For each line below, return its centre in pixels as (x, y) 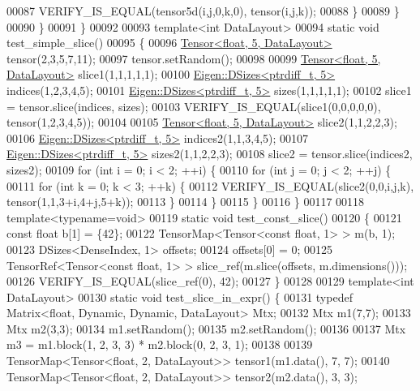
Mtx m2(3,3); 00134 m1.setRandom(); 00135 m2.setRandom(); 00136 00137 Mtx (206, 328)
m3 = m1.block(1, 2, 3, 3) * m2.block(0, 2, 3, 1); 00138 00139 (160, 344)
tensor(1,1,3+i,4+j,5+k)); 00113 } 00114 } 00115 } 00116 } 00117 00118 (186, 202)
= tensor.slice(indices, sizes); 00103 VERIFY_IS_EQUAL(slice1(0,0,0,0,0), (194, 106)
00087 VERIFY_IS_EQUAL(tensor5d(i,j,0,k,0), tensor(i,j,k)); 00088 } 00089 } (203, 11)
